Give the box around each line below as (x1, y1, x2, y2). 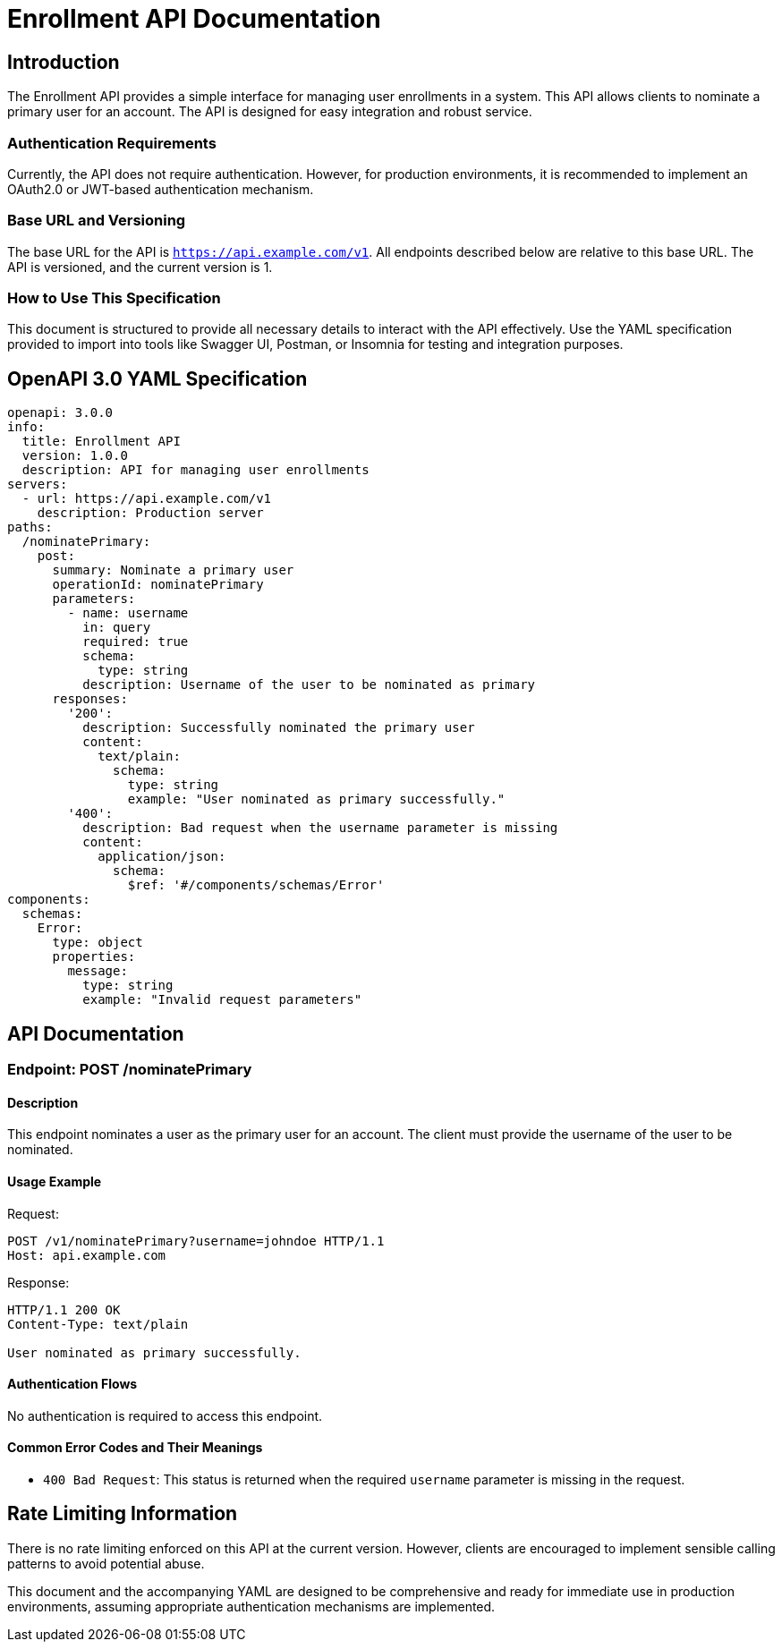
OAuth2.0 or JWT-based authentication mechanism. (7, 181, 314, 197)
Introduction (7, 50, 120, 73)
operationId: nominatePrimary (52, 577, 264, 592)
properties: (52, 949, 136, 965)
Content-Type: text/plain (7, 1316, 189, 1331)
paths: (7, 520, 53, 535)
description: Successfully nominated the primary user (82, 720, 475, 735)
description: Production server (37, 506, 264, 521)
